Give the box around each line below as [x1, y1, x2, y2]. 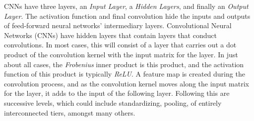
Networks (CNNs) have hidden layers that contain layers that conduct [4, 30, 217, 40]
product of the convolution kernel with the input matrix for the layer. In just [4, 49, 238, 59]
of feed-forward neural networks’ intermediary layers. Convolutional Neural [4, 20, 232, 31]
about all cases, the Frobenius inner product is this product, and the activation [4, 59, 244, 69]
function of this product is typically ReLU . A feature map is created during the [4, 69, 245, 79]
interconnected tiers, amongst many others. [4, 107, 135, 118]
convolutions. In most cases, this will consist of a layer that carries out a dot [4, 40, 237, 50]
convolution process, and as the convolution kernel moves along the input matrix [4, 78, 249, 88]
